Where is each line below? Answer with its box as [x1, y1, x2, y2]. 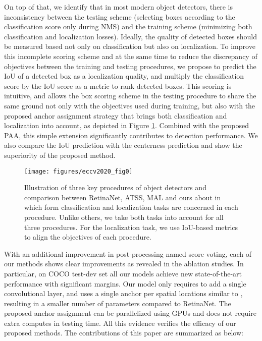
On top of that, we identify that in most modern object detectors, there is [4, 2, 233, 12]
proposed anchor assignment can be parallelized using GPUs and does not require [4, 308, 256, 318]
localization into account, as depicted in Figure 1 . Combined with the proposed [4, 120, 249, 131]
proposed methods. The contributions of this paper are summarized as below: [4, 327, 243, 338]
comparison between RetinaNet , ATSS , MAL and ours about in [24, 192, 221, 202]
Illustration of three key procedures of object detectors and [24, 182, 206, 193]
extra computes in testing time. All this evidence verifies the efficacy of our [4, 317, 236, 328]
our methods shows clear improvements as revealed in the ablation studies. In [4, 258, 244, 269]
